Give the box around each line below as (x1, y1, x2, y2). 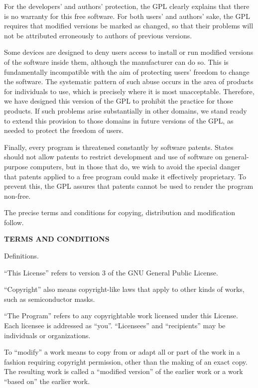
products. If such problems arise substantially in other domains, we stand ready (4, 105, 247, 116)
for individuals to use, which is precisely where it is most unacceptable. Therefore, (4, 86, 255, 96)
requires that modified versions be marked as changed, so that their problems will (4, 20, 254, 31)
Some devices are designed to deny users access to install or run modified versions (4, 47, 254, 57)
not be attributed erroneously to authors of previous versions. (4, 30, 192, 40)
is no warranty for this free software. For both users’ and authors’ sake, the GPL (4, 10, 250, 21)
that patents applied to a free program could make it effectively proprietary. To (4, 171, 247, 181)
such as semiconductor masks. (4, 293, 95, 304)
